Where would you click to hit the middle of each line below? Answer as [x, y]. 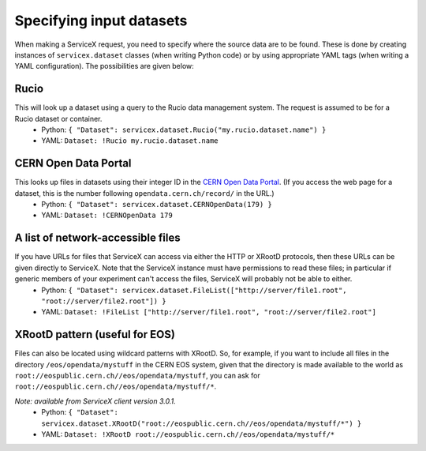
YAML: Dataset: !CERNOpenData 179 [107, 215]
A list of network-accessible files [97, 238]
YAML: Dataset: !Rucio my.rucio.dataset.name [130, 141]
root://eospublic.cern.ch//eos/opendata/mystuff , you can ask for [137, 376]
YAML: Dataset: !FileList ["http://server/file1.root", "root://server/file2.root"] [209, 312]
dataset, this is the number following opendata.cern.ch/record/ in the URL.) [145, 193]
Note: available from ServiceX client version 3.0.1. [95, 401]
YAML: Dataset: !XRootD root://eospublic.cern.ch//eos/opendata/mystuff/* [188, 434]
